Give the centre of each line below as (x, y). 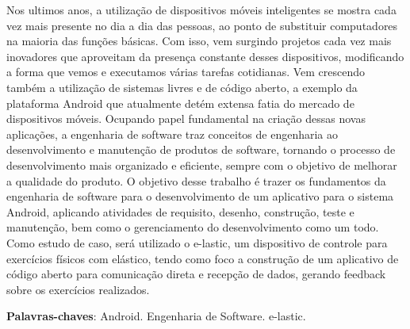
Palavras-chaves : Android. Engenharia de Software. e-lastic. (156, 316)
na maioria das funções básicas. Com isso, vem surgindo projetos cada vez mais (199, 41)
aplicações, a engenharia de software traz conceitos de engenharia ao (172, 134)
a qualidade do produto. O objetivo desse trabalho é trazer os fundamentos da (196, 180)
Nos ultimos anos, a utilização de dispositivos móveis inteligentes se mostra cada (201, 10)
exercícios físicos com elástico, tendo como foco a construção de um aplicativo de (203, 258)
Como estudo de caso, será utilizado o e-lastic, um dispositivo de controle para (197, 242)
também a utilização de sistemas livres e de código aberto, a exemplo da (182, 87)
